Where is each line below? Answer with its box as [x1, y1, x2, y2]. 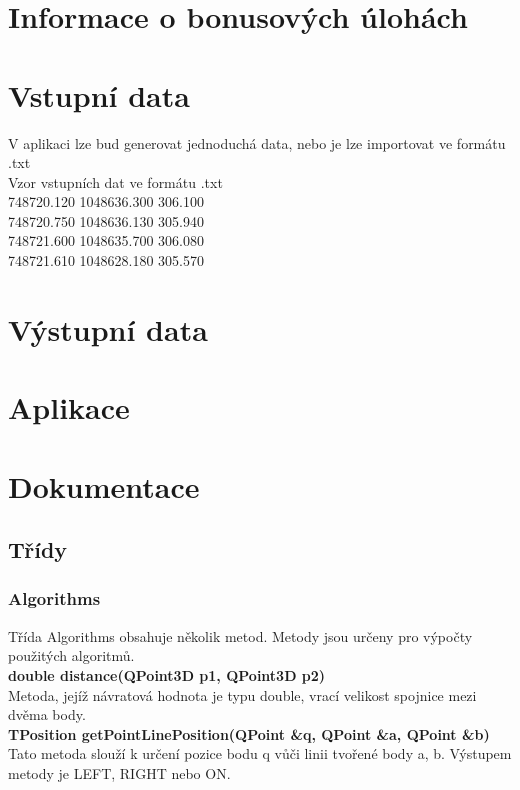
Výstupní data [8, 308, 208, 349]
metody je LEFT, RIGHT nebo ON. [8, 762, 231, 783]
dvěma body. [8, 704, 86, 725]
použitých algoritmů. [8, 645, 135, 666]
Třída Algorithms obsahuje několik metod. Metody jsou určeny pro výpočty [8, 625, 473, 646]
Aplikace [8, 387, 130, 428]
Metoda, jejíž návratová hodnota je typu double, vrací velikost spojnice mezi [8, 684, 477, 705]
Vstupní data [8, 74, 190, 115]
